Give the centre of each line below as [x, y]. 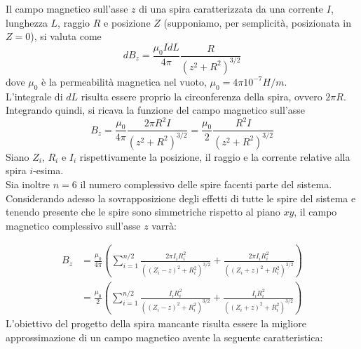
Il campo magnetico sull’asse [67, 8]
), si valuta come [66, 36]
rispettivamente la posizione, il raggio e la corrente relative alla [215, 156]
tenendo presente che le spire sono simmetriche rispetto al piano [143, 212]
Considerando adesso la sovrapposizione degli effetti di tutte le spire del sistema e [181, 198]
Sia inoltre [28, 184]
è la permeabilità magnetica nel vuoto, [124, 81]
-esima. [48, 170]
